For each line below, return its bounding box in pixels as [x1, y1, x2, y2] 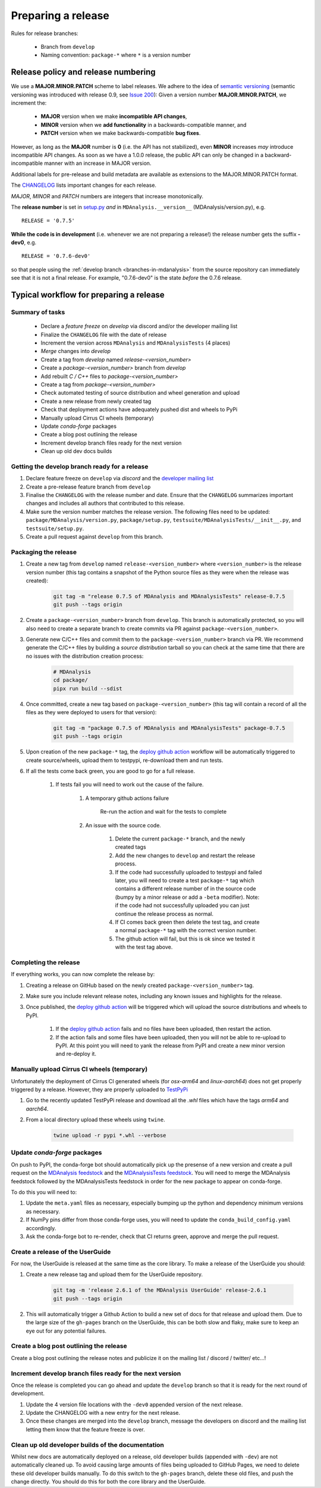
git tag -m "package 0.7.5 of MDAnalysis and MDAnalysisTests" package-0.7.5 [53, 724, 285, 732]
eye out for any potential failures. [26, 1327, 107, 1334]
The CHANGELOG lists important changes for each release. [11, 182, 157, 189]
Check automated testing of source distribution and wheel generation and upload [40, 389, 240, 396]
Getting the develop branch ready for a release [11, 462, 149, 470]
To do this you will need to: [11, 1188, 77, 1196]
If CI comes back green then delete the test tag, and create [115, 918, 260, 926]
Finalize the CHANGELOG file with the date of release [40, 331, 167, 338]
